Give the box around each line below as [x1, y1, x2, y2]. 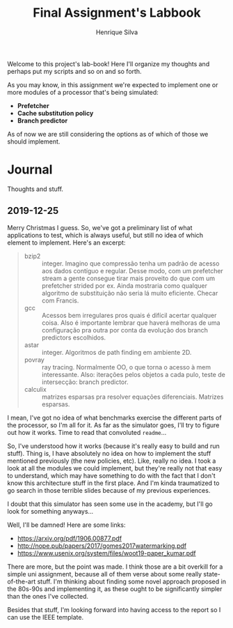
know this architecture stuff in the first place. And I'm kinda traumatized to [7, 479, 220, 487]
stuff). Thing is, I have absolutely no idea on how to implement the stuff [7, 449, 211, 457]
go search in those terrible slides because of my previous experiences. [7, 486, 211, 494]
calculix [24, 385, 47, 393]
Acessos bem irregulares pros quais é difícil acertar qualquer [41, 311, 217, 319]
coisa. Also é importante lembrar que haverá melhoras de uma [41, 319, 220, 327]
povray [24, 355, 45, 364]
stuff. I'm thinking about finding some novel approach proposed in [37, 577, 226, 585]
